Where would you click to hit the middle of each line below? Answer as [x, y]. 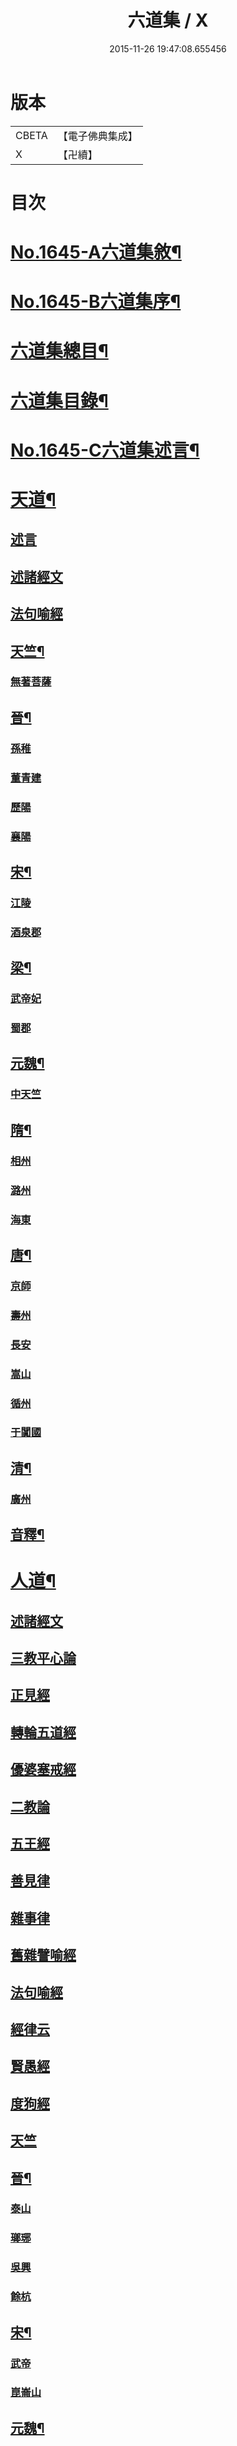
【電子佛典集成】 [97, 136]
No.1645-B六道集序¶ [96, 302]
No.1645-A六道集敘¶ [96, 252]
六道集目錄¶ [59, 400]
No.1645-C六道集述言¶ [105, 450]
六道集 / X [168, 20]
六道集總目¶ [59, 351]
